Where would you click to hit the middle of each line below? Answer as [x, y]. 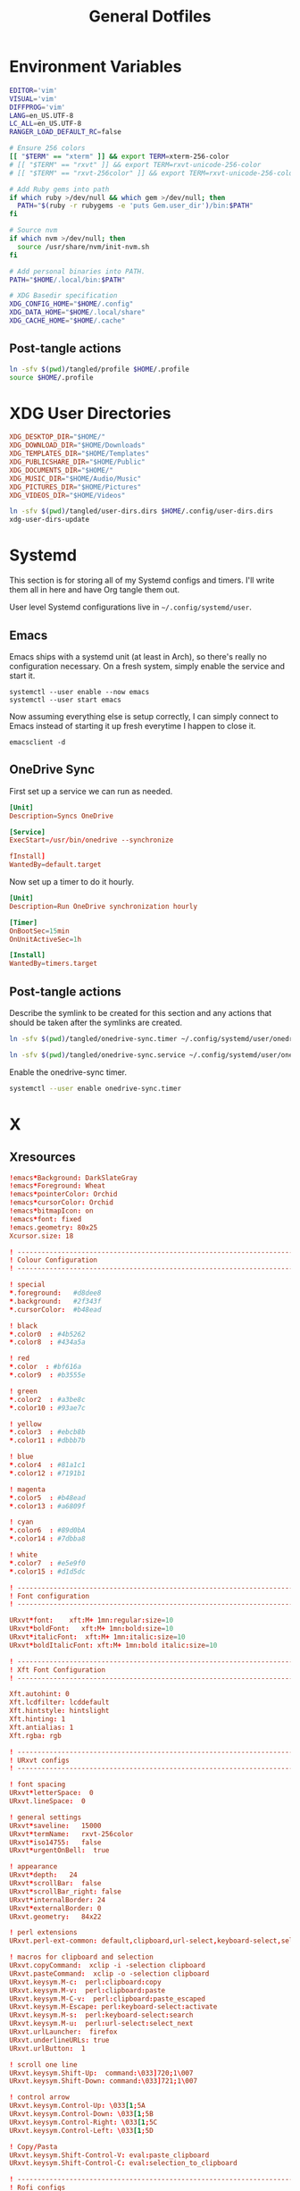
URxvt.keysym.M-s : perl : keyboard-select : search [101, 2015]
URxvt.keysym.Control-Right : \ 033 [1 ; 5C [83, 2122]
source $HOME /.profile [51, 377]
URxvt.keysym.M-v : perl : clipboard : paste [87, 1990]
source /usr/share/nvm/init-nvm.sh [83, 247]
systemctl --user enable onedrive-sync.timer [95, 1088]
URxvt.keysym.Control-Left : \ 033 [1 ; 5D [81, 2130]
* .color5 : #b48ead [48, 1498]
